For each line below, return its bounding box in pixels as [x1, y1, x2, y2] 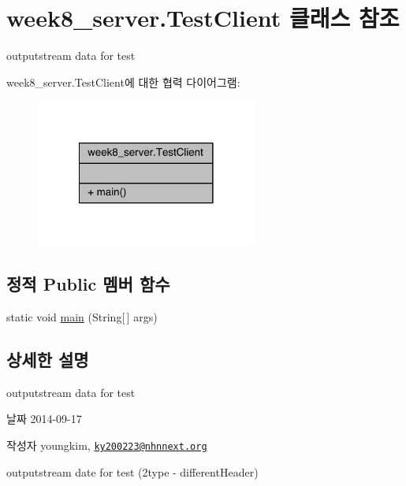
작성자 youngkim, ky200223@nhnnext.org [6, 437, 207, 454]
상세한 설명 [6, 347, 89, 372]
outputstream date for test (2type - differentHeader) [6, 463, 259, 480]
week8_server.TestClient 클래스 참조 [6, 2, 400, 34]
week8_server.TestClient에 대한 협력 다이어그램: [6, 73, 240, 90]
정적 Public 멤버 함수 [6, 272, 170, 296]
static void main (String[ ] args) [6, 309, 158, 325]
